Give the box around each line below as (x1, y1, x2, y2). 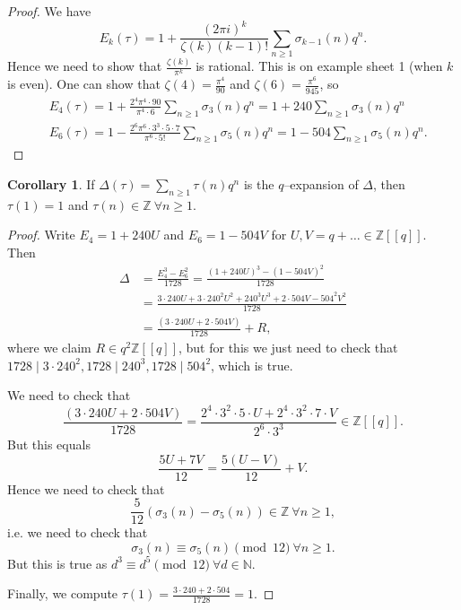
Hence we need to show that (7, 57, 162, 75)
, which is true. (211, 355, 293, 374)
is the (243, 175, 274, 194)
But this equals (7, 434, 91, 453)
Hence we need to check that (7, 479, 165, 498)
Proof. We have (7, 2, 91, 20)
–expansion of (283, 175, 359, 194)
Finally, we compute (7, 584, 118, 603)
